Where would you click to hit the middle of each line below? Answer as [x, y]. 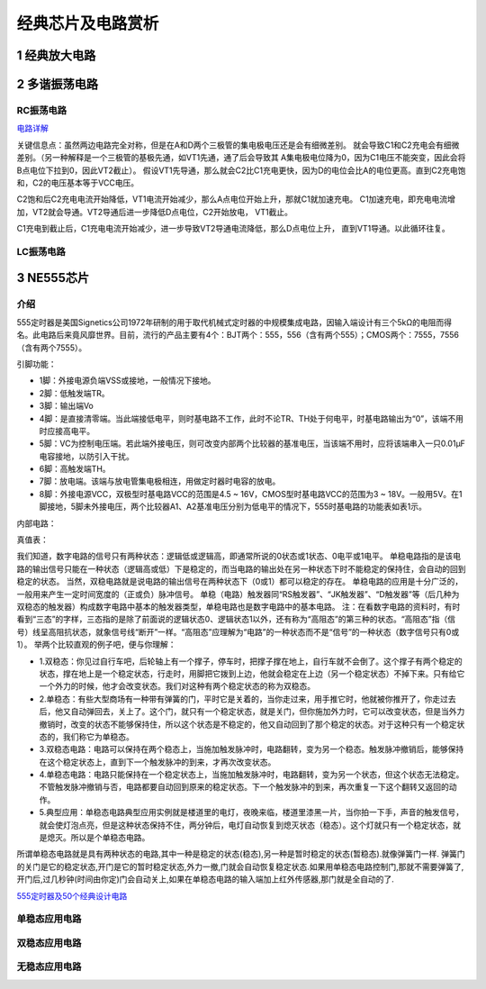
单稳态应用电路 [49, 919]
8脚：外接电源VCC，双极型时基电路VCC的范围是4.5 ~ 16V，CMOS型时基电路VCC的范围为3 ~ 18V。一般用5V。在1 [251, 494]
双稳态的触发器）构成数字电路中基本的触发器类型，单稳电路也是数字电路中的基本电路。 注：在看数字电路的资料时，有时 [238, 606]
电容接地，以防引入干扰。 [86, 456]
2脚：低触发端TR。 [74, 393]
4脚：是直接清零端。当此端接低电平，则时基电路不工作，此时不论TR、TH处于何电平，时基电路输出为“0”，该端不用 [251, 418]
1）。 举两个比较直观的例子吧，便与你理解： [96, 645]
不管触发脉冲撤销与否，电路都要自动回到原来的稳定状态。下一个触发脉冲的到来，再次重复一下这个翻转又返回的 [244, 787]
